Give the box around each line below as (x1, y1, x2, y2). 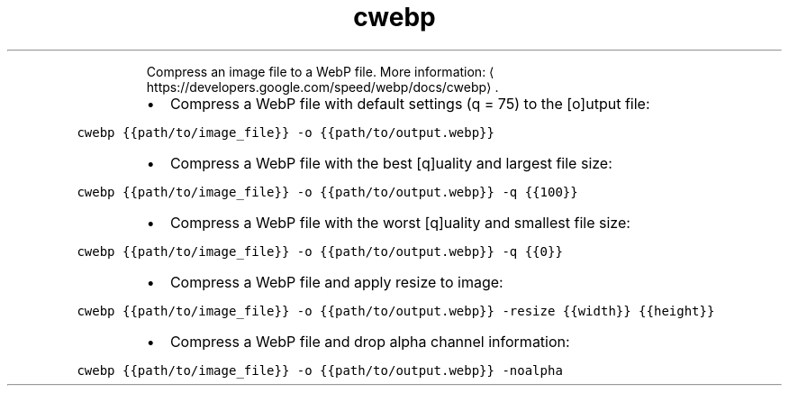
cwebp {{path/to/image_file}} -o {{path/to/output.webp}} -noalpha (77, 362, 563, 378)
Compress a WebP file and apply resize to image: (169, 272, 503, 291)
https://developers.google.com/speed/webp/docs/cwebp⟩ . (146, 78, 499, 95)
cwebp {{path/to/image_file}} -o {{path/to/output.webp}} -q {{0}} (77, 243, 563, 259)
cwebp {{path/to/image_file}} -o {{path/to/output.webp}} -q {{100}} (77, 184, 578, 199)
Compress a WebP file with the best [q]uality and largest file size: (169, 153, 612, 172)
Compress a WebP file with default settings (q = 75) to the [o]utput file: (169, 94, 650, 113)
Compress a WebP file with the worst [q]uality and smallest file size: (169, 213, 630, 232)
